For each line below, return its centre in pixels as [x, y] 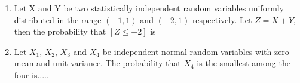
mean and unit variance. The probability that [97, 63]
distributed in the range [58, 19]
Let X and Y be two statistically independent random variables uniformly [149, 8]
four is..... [31, 74]
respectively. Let [222, 19]
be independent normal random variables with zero [196, 51]
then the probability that [60, 31]
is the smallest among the [244, 63]
